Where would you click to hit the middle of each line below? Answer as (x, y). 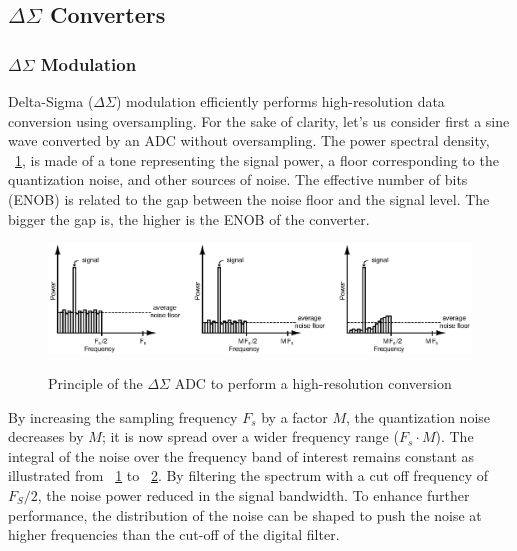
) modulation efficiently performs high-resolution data (280, 101)
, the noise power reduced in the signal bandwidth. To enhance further (253, 494)
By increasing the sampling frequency (123, 416)
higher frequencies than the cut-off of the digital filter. (174, 534)
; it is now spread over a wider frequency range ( (250, 436)
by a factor (294, 416)
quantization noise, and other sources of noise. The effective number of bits (238, 179)
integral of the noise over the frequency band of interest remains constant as (241, 455)
